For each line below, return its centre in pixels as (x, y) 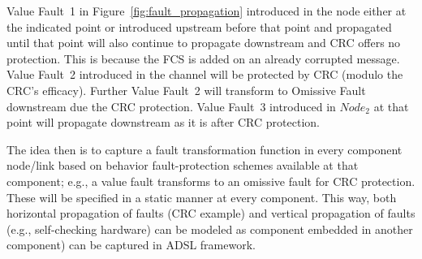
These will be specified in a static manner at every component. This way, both (202, 197)
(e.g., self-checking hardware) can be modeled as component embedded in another (210, 229)
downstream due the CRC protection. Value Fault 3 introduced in (171, 106)
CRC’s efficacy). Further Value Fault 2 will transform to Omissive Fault (186, 90)
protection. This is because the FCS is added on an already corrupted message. (203, 58)
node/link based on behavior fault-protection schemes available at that (183, 165)
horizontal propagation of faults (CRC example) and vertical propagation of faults (211, 213)
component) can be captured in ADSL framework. (131, 245)
